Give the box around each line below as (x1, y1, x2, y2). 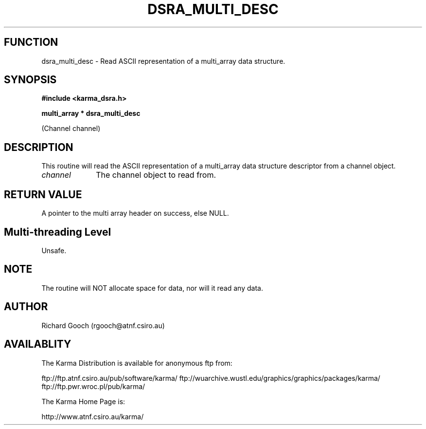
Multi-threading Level (4, 225, 111, 238)
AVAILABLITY (4, 338, 71, 351)
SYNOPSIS (4, 74, 57, 86)
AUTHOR (4, 300, 48, 313)
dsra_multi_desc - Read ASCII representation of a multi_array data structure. (41, 56, 285, 65)
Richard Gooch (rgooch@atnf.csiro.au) (41, 321, 165, 330)
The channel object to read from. (96, 170, 216, 180)
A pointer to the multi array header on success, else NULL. (41, 209, 229, 218)
